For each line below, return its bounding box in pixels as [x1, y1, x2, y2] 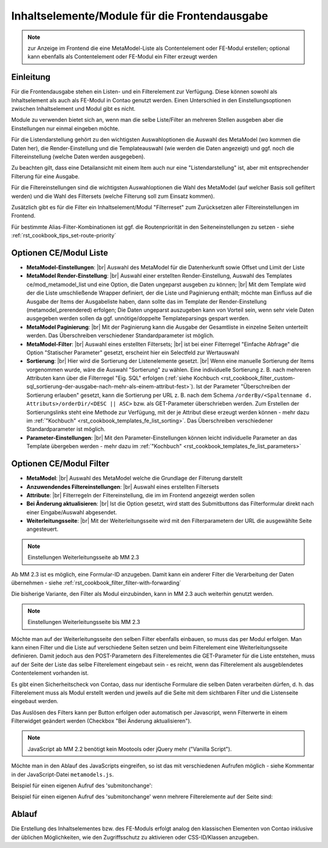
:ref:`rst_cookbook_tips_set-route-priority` [11, 232, 117, 239]
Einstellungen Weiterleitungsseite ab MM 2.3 [27, 554, 140, 561]
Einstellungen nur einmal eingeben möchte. [11, 125, 120, 132]
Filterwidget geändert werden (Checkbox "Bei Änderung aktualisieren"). [11, 717, 192, 724]
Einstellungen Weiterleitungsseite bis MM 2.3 [27, 618, 140, 626]
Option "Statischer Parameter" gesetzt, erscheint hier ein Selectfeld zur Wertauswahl [26, 349, 239, 356]
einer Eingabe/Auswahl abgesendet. [26, 508, 117, 516]
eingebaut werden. [11, 698, 59, 705]
